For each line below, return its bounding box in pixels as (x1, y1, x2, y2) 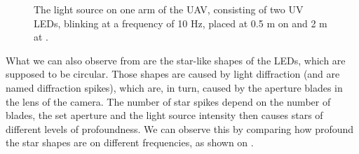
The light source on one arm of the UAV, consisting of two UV (34, 2, 304, 16)
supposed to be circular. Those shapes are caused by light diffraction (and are (6, 66, 340, 81)
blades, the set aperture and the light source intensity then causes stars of (6, 108, 323, 122)
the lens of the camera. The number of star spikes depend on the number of (6, 94, 331, 108)
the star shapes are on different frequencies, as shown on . (6, 135, 254, 150)
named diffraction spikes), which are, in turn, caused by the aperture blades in (6, 80, 343, 94)
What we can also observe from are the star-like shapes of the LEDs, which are (6, 52, 346, 67)
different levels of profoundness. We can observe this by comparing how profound (6, 121, 354, 136)
